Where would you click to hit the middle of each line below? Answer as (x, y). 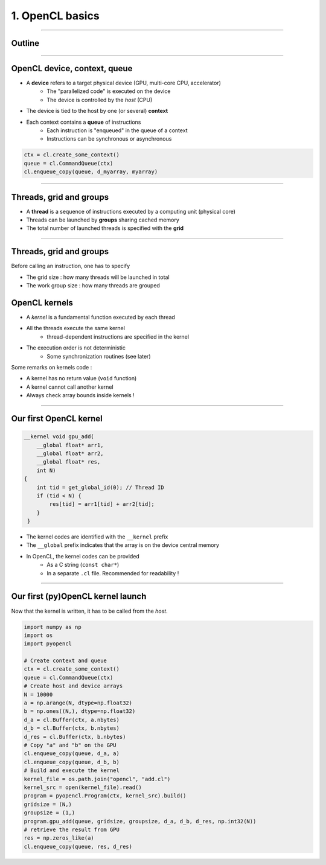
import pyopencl (48, 644)
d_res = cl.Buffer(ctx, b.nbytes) (75, 737)
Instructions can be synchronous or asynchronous (109, 139)
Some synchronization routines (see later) (99, 356)
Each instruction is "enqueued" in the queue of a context (117, 130)
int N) (46, 470)
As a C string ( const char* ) (83, 565)
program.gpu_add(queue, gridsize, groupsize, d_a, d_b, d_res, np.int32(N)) (140, 821)
